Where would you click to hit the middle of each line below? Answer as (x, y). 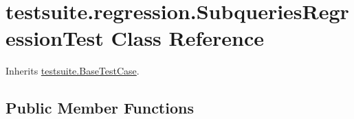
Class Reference (188, 38)
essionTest (55, 38)
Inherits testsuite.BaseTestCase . (73, 71)
